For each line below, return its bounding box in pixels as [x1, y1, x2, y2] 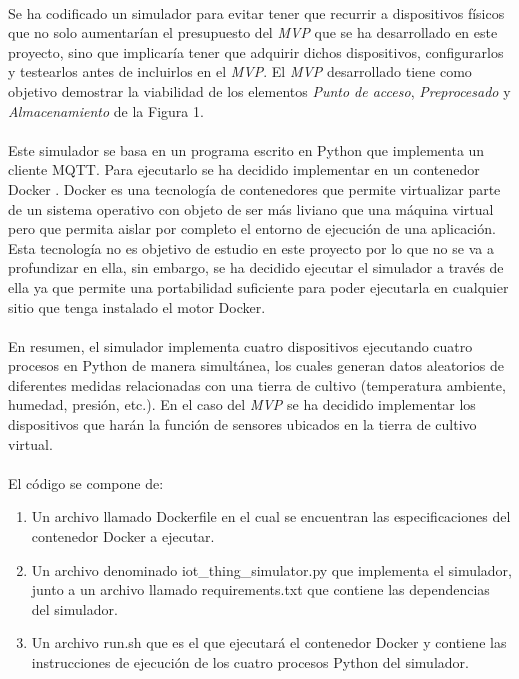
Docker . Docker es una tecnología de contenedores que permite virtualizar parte [8, 178, 501, 199]
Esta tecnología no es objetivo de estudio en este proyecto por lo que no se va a [8, 237, 494, 258]
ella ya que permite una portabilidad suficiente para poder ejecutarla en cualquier [8, 276, 509, 297]
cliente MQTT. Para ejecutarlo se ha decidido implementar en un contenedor [8, 159, 480, 180]
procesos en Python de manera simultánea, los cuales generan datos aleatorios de [8, 355, 504, 376]
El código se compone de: [8, 472, 164, 493]
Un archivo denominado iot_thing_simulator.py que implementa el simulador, [31, 559, 512, 580]
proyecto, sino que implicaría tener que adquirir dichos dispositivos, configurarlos [8, 41, 504, 62]
